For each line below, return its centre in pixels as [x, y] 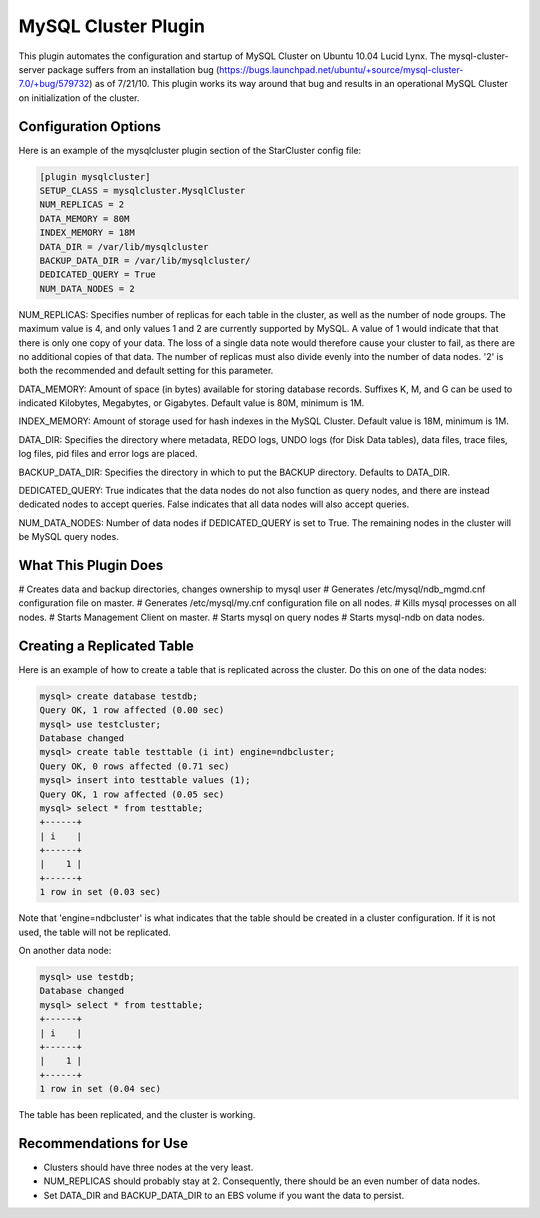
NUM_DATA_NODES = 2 [87, 288]
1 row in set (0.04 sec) [100, 1089]
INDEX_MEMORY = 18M [87, 233]
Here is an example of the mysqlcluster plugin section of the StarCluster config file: [190, 150]
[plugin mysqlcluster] [95, 176]
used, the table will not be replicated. [95, 932]
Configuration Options [90, 126]
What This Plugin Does [91, 565]
